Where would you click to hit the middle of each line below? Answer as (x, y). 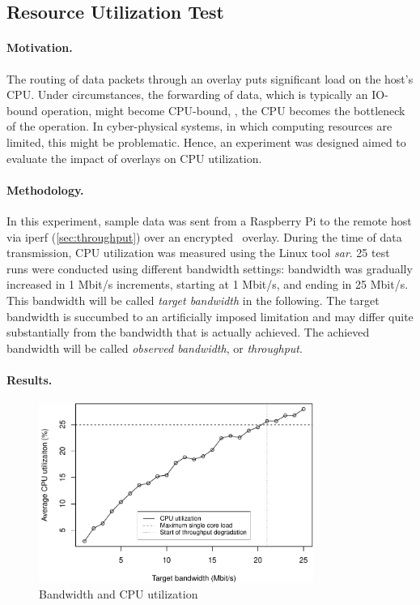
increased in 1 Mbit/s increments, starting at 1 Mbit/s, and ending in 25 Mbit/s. (208, 284)
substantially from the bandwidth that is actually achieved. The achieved (188, 332)
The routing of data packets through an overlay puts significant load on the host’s (210, 78)
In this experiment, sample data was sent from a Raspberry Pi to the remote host (209, 220)
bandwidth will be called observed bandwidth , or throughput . (155, 348)
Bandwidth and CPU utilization (119, 594)
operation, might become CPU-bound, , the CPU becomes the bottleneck (223, 110)
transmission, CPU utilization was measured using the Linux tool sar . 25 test (198, 253)
